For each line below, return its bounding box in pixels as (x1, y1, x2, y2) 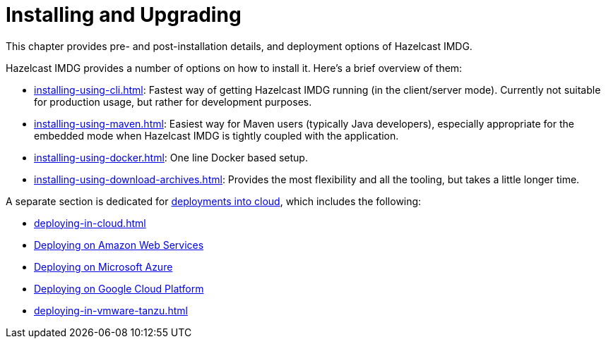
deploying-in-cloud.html (34, 216, 146, 229)
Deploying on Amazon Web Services (34, 238, 204, 251)
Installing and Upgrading (6, 3, 242, 27)
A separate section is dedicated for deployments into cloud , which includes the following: (6, 195, 422, 207)
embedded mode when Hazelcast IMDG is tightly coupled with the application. (34, 129, 399, 142)
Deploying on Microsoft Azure (34, 260, 173, 273)
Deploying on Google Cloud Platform (34, 282, 204, 295)
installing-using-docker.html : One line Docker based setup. (34, 151, 308, 164)
